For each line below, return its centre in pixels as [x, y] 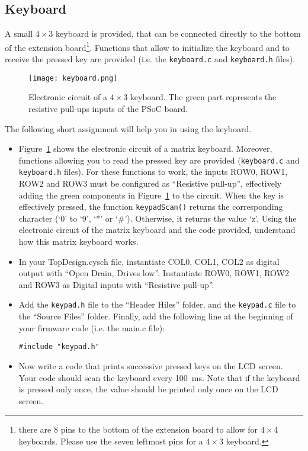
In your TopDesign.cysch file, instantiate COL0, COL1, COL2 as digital [149, 261]
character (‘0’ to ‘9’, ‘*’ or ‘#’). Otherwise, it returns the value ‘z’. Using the [158, 218]
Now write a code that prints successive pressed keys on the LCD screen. [151, 365]
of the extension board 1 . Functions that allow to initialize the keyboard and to [147, 46]
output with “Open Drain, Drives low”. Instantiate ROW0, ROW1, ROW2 [154, 273]
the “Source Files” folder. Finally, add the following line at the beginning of [156, 316]
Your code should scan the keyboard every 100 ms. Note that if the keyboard [159, 377]
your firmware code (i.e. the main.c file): [92, 327]
